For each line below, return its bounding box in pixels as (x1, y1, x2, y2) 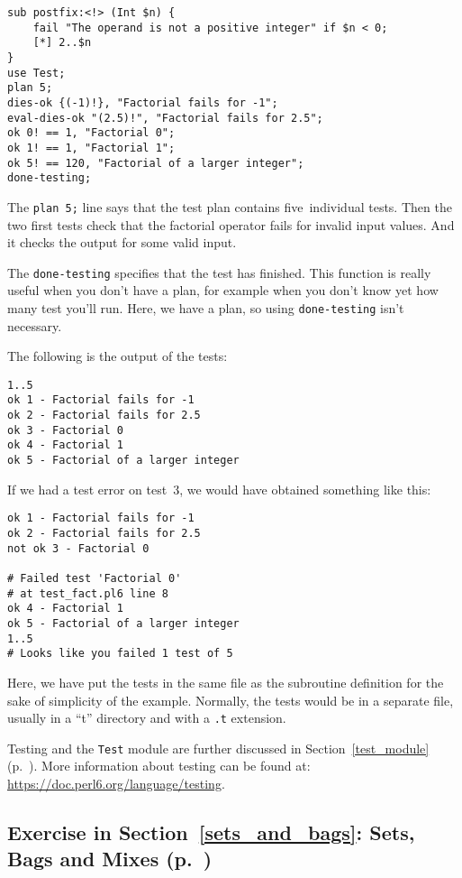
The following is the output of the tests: (7, 347, 228, 365)
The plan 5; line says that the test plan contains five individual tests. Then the (7, 197, 452, 216)
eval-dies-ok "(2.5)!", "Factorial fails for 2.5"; (7, 111, 323, 125)
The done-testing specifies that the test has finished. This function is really (7, 263, 431, 282)
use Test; (7, 66, 66, 79)
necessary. (7, 316, 62, 335)
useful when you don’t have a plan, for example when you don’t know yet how (7, 281, 439, 300)
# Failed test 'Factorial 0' (7, 571, 182, 585)
